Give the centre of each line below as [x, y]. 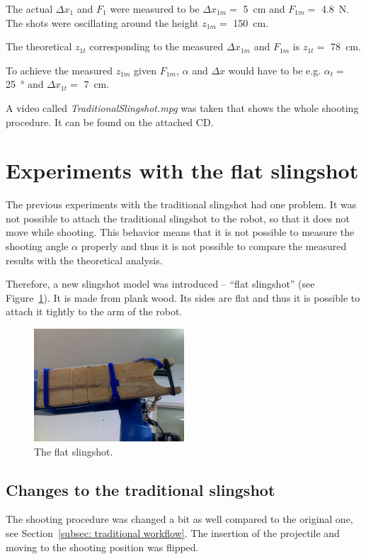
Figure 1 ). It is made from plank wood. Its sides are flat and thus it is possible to [183, 297]
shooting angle [37, 246]
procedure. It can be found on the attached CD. [110, 122]
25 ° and [25, 84]
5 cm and [264, 9]
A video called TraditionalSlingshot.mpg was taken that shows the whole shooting [182, 107]
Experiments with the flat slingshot [182, 170]
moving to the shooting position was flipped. [102, 547]
